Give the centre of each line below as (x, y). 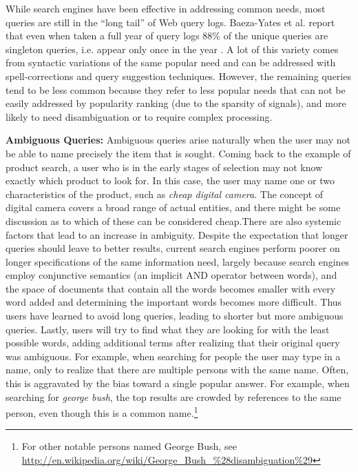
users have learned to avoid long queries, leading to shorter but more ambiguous (175, 316)
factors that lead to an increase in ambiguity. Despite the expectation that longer (177, 234)
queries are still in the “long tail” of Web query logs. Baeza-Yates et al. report (170, 22)
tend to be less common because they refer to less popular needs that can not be (176, 89)
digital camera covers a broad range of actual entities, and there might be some (173, 207)
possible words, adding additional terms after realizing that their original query (173, 343)
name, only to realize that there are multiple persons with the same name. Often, (177, 370)
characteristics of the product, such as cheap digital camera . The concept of (165, 194)
